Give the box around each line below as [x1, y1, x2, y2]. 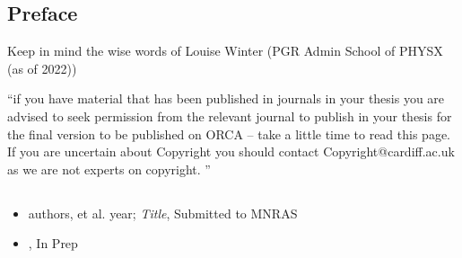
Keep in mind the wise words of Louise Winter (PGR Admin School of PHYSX [7, 41, 443, 60]
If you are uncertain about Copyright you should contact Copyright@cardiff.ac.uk [7, 142, 455, 161]
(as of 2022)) [7, 58, 77, 77]
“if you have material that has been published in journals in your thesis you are [7, 89, 445, 108]
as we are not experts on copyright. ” [7, 159, 211, 178]
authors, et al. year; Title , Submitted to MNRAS [28, 203, 298, 222]
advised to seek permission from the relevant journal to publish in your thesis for [7, 106, 452, 125]
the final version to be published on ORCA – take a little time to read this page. [7, 124, 450, 143]
